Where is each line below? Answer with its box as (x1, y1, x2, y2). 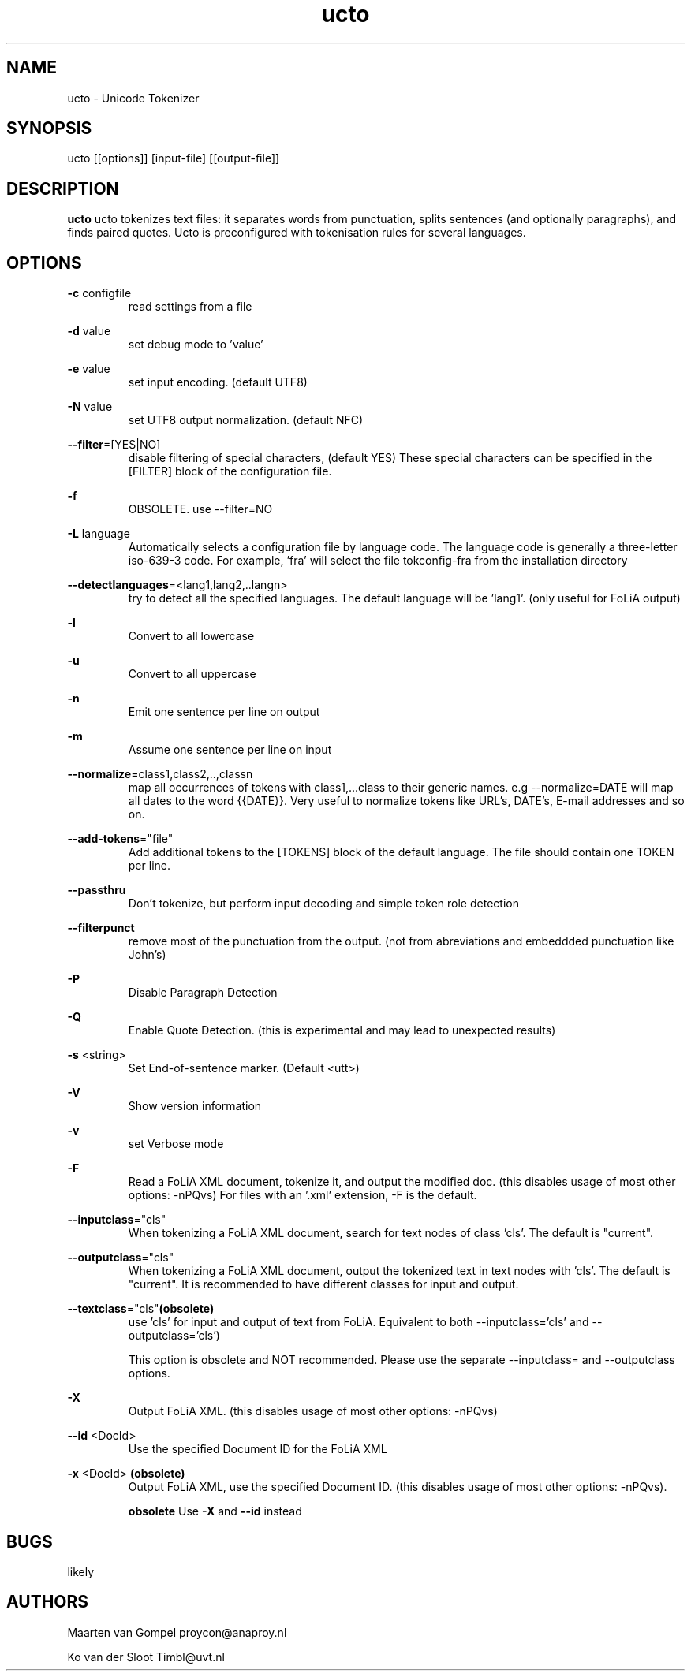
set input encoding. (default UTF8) (128, 375, 308, 389)
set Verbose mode (128, 1137, 224, 1151)
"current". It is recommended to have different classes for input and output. (128, 1277, 519, 1291)
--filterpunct (67, 921, 135, 935)
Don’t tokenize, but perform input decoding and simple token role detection (128, 896, 519, 911)
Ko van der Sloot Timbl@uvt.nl (67, 1649, 225, 1664)
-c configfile (67, 286, 132, 300)
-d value (67, 324, 111, 338)
